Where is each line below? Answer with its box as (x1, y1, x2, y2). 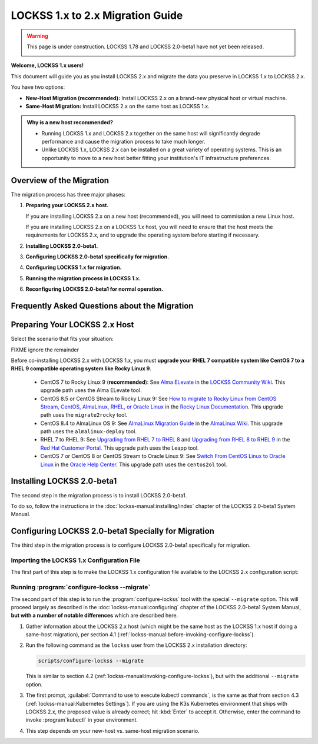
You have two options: (11, 84, 65, 91)
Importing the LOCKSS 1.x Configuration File (11, 556, 141, 564)
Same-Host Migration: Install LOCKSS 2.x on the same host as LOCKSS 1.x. (25, 102, 210, 109)
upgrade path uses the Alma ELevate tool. (40, 387, 142, 394)
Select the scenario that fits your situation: (11, 336, 114, 343)
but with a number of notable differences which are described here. (11, 612, 178, 619)
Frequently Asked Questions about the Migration (11, 301, 194, 311)
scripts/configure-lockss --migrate (38, 657, 144, 665)
